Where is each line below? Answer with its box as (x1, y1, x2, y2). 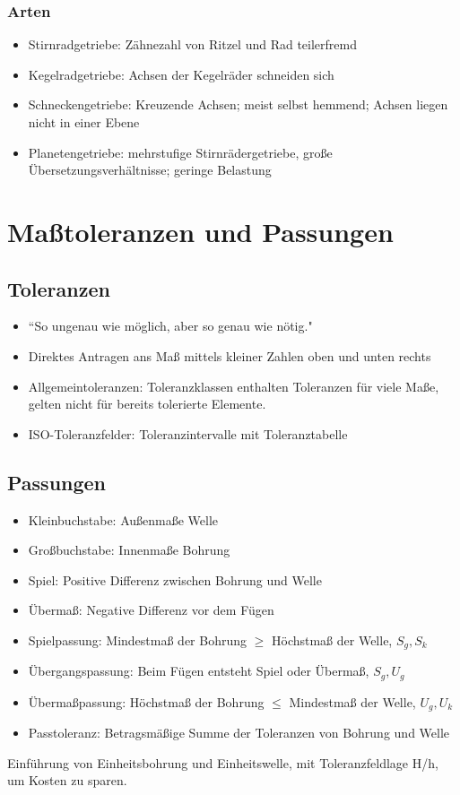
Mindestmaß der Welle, (289, 692, 416, 711)
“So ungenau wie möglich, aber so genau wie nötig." (28, 316, 313, 335)
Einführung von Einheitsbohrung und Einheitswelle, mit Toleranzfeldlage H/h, (7, 753, 438, 772)
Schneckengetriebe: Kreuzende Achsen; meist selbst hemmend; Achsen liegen (28, 95, 448, 114)
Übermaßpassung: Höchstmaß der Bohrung (28, 692, 265, 711)
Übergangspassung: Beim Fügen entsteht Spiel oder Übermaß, (28, 661, 369, 680)
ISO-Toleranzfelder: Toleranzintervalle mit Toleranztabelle (28, 424, 348, 443)
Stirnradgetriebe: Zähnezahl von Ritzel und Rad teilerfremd (28, 35, 357, 54)
